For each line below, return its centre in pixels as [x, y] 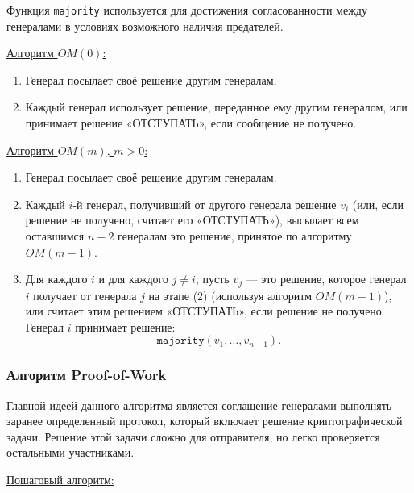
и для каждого [133, 279]
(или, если [378, 204]
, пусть [212, 279]
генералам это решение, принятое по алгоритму [235, 236]
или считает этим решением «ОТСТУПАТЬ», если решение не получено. [205, 311]
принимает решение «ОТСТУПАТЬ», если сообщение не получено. [191, 123]
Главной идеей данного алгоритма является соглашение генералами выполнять [199, 405]
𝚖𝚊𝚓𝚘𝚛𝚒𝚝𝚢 [180, 341]
